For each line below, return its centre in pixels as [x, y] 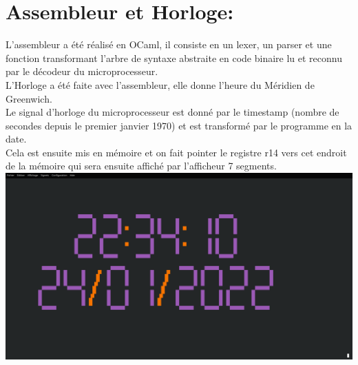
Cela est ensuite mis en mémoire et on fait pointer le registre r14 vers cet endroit [176, 152]
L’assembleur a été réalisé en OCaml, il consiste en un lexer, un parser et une [169, 44]
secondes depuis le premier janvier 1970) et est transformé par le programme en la [179, 125]
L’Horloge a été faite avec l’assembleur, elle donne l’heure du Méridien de [160, 84]
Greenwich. [29, 98]
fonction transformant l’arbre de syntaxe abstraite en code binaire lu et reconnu [174, 58]
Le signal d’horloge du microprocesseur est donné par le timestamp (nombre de [172, 112]
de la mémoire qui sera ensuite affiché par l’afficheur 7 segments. [141, 166]
